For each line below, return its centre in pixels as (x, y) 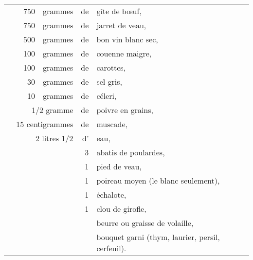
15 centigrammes (45, 124)
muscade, (112, 124)
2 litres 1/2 (54, 138)
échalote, (111, 195)
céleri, (107, 96)
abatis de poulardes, (131, 152)
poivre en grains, (125, 110)
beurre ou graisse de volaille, (145, 223)
